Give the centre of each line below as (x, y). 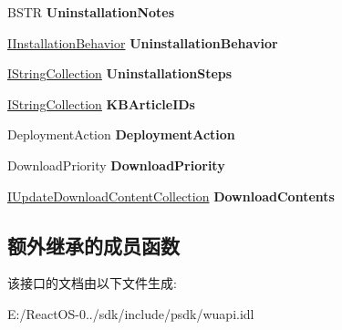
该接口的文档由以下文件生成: (92, 283)
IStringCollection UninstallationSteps (120, 73)
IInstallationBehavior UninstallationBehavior (143, 42)
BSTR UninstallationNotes (91, 12)
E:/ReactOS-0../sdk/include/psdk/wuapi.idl (131, 313)
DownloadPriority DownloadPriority (116, 165)
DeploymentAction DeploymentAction (121, 134)
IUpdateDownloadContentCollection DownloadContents (171, 196)
